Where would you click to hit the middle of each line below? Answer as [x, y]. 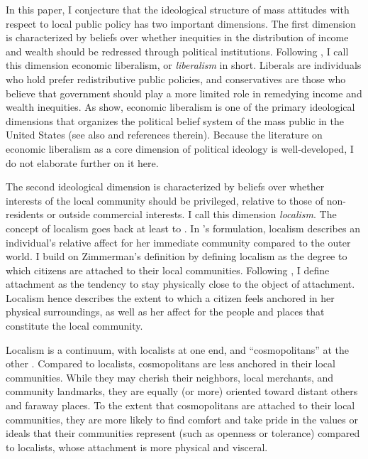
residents [25, 214]
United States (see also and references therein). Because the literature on [164, 135]
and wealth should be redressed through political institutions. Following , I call [177, 51]
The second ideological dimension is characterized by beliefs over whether [165, 187]
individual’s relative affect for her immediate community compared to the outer [178, 242]
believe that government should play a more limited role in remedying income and [184, 93]
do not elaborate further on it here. [82, 162]
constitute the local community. [74, 326]
